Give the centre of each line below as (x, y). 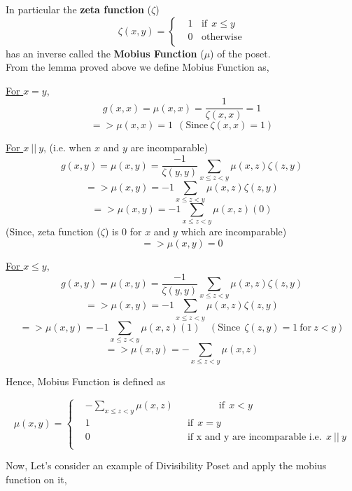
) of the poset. (240, 53)
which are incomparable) (234, 231)
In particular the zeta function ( (79, 9)
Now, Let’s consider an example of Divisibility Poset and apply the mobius (166, 465)
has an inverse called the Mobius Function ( (105, 53)
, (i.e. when (68, 147)
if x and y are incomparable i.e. (254, 437)
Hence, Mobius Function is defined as (86, 381)
